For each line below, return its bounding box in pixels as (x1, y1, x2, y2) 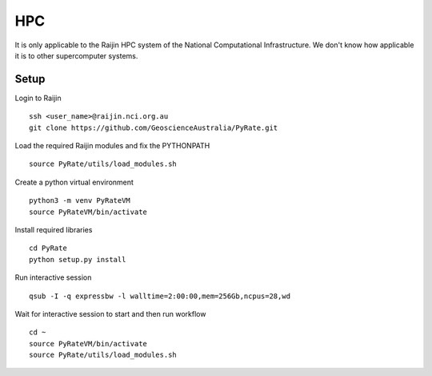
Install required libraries (14, 224, 93, 234)
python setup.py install (29, 255, 126, 264)
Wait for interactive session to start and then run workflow (14, 309, 206, 318)
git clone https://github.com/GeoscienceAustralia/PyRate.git (29, 123, 278, 132)
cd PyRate (29, 244, 67, 253)
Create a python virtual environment (14, 177, 134, 187)
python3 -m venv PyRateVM (29, 196, 131, 205)
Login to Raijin (14, 93, 62, 103)
